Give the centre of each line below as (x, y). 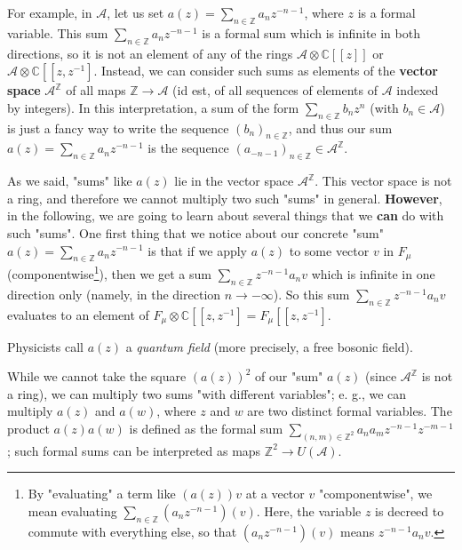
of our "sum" (289, 376)
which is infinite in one (373, 274)
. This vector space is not (383, 181)
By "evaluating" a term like (102, 494)
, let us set (135, 12)
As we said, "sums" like (70, 181)
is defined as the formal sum (206, 428)
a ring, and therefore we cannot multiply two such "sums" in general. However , (225, 198)
